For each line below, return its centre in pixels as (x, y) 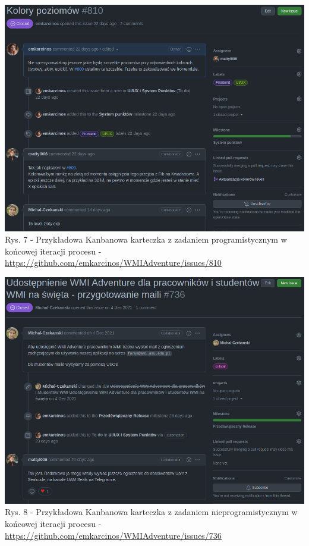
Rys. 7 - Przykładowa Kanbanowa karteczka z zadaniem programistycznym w (146, 239)
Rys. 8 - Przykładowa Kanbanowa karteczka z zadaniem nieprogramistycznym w (151, 512)
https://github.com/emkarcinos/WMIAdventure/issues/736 (113, 535)
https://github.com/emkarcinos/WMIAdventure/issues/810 (113, 263)
